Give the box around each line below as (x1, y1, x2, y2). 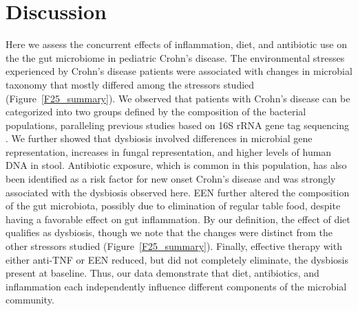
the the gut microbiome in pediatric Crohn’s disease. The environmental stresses (6, 50, 345, 65)
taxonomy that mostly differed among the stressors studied (6, 77, 255, 91)
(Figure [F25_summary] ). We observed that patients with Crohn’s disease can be (6, 91, 350, 105)
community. (6, 292, 54, 307)
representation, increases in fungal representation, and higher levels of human (6, 144, 332, 159)
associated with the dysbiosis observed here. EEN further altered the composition (6, 185, 350, 199)
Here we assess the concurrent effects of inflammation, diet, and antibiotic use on (6, 37, 347, 51)
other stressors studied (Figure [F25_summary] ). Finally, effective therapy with (6, 239, 342, 253)
